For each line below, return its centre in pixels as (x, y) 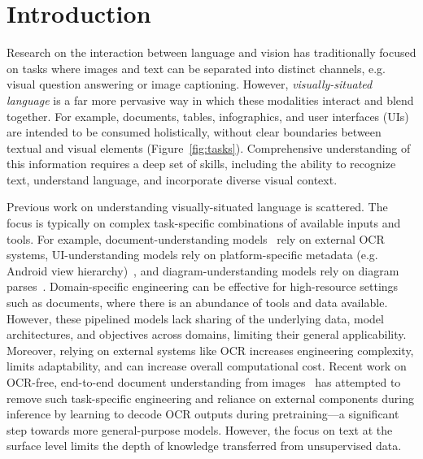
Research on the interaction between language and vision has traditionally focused (211, 52)
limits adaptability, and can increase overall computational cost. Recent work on (207, 366)
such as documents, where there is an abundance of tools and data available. (197, 303)
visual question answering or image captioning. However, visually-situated (190, 84)
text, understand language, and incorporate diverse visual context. (172, 179)
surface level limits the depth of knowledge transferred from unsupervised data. (204, 446)
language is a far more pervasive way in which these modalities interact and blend (210, 100)
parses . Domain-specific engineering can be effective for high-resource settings (203, 286)
